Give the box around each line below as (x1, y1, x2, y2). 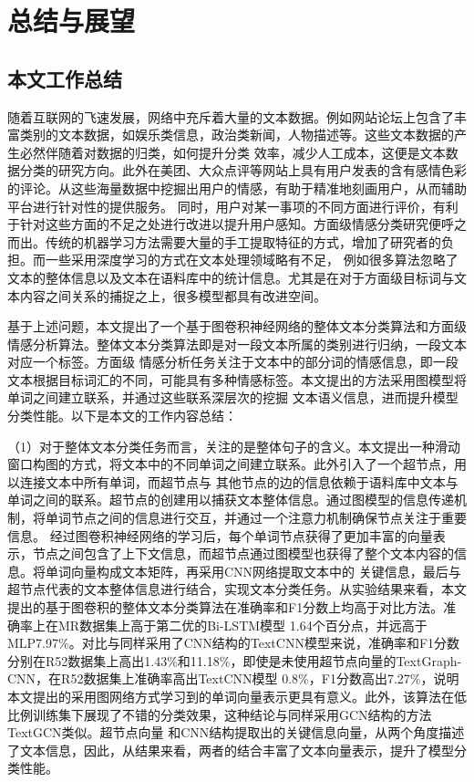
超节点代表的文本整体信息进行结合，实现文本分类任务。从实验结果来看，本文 (7, 579, 467, 599)
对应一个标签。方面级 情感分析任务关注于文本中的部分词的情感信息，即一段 (7, 352, 459, 371)
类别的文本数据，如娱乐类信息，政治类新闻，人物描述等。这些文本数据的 (19, 125, 454, 144)
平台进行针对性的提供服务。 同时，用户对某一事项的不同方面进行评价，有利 (7, 196, 459, 215)
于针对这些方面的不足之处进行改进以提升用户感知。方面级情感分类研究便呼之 (7, 214, 467, 234)
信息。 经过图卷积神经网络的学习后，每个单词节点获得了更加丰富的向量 (7, 526, 433, 545)
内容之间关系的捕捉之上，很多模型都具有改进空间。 (19, 286, 326, 305)
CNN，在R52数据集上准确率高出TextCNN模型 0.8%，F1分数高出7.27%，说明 (7, 669, 459, 688)
